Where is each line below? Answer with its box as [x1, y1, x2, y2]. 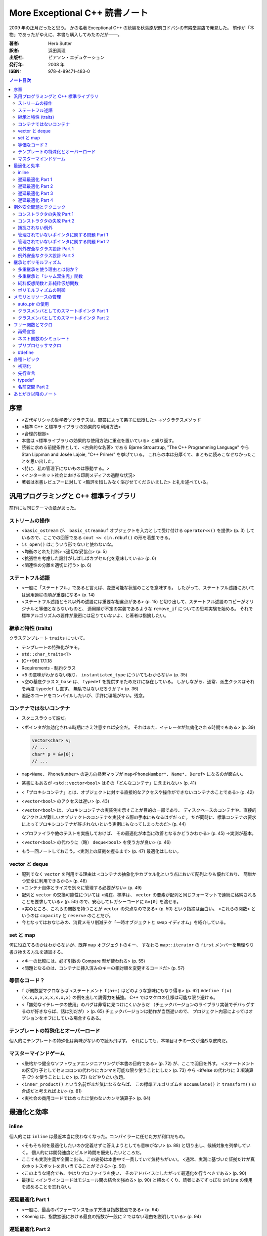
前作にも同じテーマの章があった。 [9, 505, 79, 511]
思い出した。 [30, 458, 56, 464]
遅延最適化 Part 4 [18, 197, 53, 203]
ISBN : [9, 68, 21, 74]
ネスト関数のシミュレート [18, 335, 70, 341]
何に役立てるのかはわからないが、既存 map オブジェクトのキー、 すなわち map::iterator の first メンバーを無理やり [9, 942, 254, 948]
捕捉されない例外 [18, 225, 53, 231]
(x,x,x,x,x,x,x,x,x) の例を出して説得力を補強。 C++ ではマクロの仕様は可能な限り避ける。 [21, 994, 218, 1001]
